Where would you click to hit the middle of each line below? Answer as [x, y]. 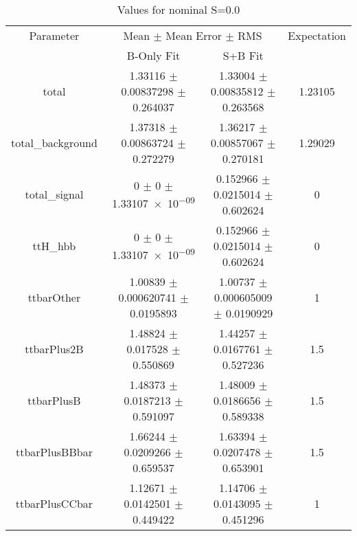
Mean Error [194, 35]
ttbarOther [54, 297]
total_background [54, 143]
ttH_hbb [54, 246]
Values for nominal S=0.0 [178, 9]
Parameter [54, 35]
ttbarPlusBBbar [54, 452]
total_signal [54, 194]
